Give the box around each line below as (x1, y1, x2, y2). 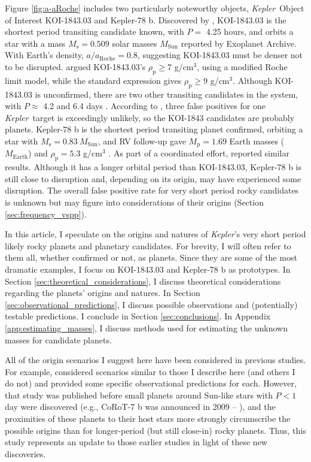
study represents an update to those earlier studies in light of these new (5, 436, 267, 448)
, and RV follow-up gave (97, 134, 186, 147)
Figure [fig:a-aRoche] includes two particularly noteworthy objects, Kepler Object (5, 2, 304, 14)
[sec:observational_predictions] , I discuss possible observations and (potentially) (5, 298, 298, 310)
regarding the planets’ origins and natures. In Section (5, 286, 200, 299)
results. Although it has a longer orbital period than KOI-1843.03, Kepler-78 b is (5, 161, 301, 173)
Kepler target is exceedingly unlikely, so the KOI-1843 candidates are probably (5, 111, 295, 123)
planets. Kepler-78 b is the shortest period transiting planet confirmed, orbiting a (5, 123, 303, 135)
